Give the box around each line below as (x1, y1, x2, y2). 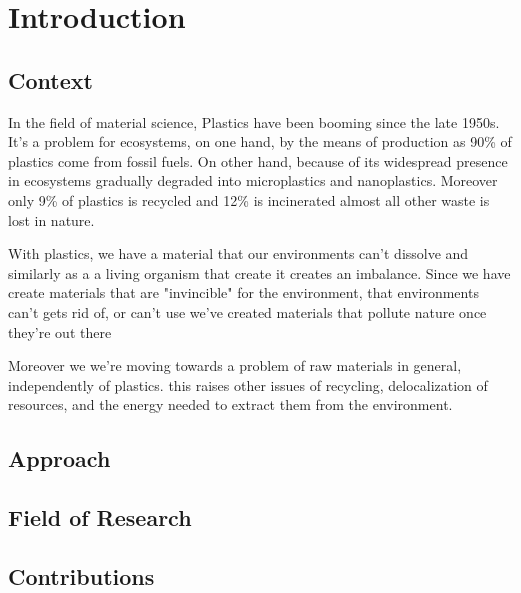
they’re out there (8, 321, 112, 342)
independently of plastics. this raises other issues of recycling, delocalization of (8, 374, 488, 395)
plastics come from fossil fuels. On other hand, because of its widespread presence (8, 150, 508, 171)
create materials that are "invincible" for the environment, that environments (8, 282, 479, 303)
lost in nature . (8, 209, 95, 230)
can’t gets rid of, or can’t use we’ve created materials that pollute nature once (8, 301, 487, 322)
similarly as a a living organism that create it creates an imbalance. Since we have (8, 262, 511, 283)
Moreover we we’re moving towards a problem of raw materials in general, (8, 355, 462, 376)
